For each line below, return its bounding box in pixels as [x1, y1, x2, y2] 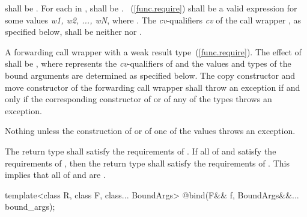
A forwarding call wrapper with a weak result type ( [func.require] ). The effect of [5, 45, 302, 58]
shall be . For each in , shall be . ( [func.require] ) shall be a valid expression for [5, 2, 297, 14]
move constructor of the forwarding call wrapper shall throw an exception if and [5, 81, 300, 93]
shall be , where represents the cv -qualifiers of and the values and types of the [5, 57, 291, 70]
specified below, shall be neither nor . [5, 25, 142, 38]
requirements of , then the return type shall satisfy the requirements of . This [5, 156, 290, 169]
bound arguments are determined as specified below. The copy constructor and [5, 69, 296, 81]
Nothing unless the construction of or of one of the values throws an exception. [5, 124, 296, 137]
